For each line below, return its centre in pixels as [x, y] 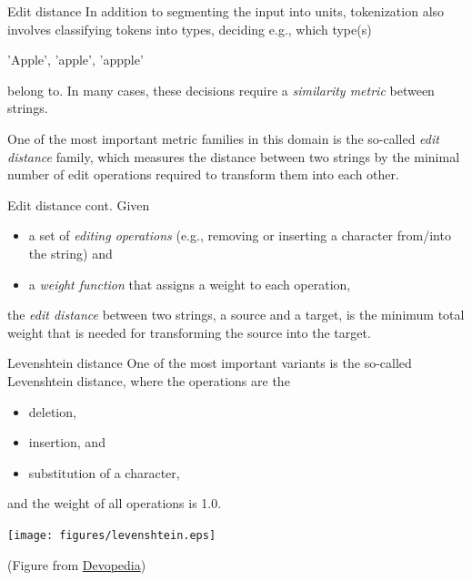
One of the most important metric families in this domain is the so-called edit [223, 138]
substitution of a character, [104, 472]
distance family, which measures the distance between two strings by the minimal [234, 156]
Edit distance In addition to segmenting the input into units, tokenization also [226, 11]
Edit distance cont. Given [79, 204]
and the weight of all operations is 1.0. [115, 503]
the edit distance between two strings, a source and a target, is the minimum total [236, 315]
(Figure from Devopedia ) [77, 564]
